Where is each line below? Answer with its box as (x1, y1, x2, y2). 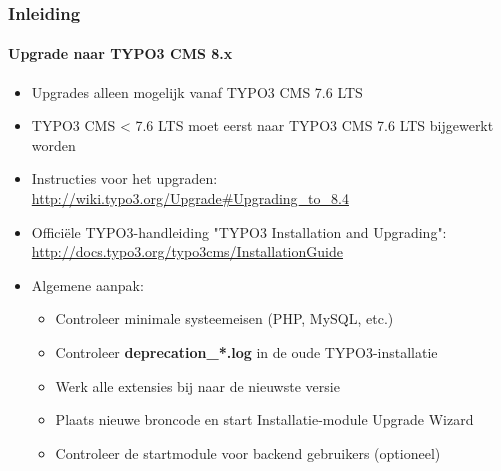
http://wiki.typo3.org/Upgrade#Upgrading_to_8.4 (31, 188, 349, 209)
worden (31, 134, 76, 155)
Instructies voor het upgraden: (31, 168, 218, 189)
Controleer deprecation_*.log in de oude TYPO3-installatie (55, 341, 438, 362)
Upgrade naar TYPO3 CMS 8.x (8, 43, 233, 64)
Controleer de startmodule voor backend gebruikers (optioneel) (55, 442, 441, 463)
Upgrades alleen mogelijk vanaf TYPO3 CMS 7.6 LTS (31, 81, 363, 102)
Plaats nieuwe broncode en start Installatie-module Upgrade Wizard (55, 409, 474, 430)
